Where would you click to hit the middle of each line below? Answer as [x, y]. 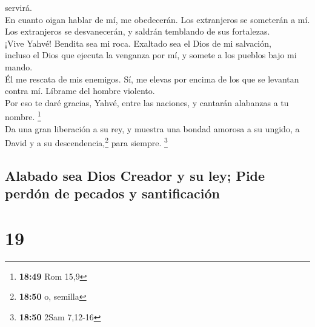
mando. [19, 66]
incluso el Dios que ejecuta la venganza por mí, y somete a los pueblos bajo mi [151, 55]
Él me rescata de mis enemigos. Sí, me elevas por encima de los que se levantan [152, 79]
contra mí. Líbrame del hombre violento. [80, 91]
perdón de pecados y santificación [113, 193]
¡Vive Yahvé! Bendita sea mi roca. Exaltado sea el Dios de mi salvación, [138, 43]
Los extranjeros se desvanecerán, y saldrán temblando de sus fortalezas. [138, 31]
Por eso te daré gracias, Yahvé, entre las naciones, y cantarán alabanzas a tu [147, 102]
